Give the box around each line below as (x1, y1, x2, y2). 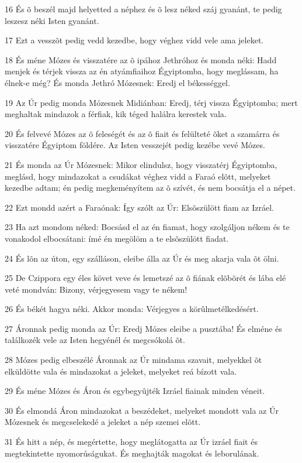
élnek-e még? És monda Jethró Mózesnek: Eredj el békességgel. (5, 76, 230, 88)
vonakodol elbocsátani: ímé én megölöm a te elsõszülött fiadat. (5, 232, 229, 244)
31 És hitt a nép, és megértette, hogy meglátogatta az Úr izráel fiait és (5, 435, 258, 448)
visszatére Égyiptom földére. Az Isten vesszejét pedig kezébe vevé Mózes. (5, 139, 265, 151)
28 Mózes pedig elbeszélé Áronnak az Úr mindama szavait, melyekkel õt (5, 354, 262, 366)
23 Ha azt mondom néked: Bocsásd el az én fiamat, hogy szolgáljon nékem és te (5, 221, 290, 233)
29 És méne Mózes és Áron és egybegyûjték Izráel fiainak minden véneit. (5, 385, 265, 397)
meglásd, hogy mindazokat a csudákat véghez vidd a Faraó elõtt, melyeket (5, 170, 271, 182)
